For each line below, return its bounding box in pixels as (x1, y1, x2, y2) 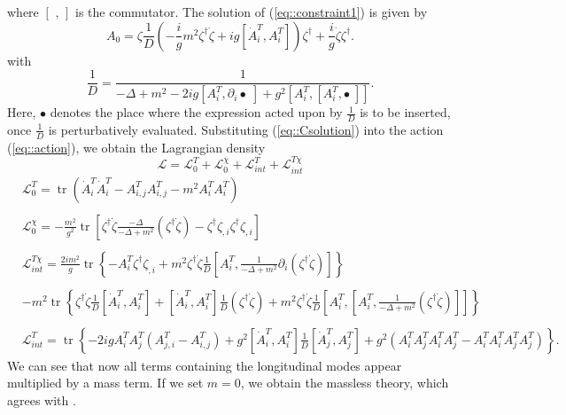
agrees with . (7, 391, 76, 410)
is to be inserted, (360, 103, 451, 121)
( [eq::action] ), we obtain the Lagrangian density (7, 137, 266, 156)
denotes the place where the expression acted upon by (50, 103, 343, 121)
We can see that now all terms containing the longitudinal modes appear (7, 356, 402, 374)
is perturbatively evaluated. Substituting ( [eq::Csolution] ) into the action (48, 120, 444, 138)
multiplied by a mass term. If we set (7, 373, 204, 392)
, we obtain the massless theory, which (240, 373, 449, 392)
